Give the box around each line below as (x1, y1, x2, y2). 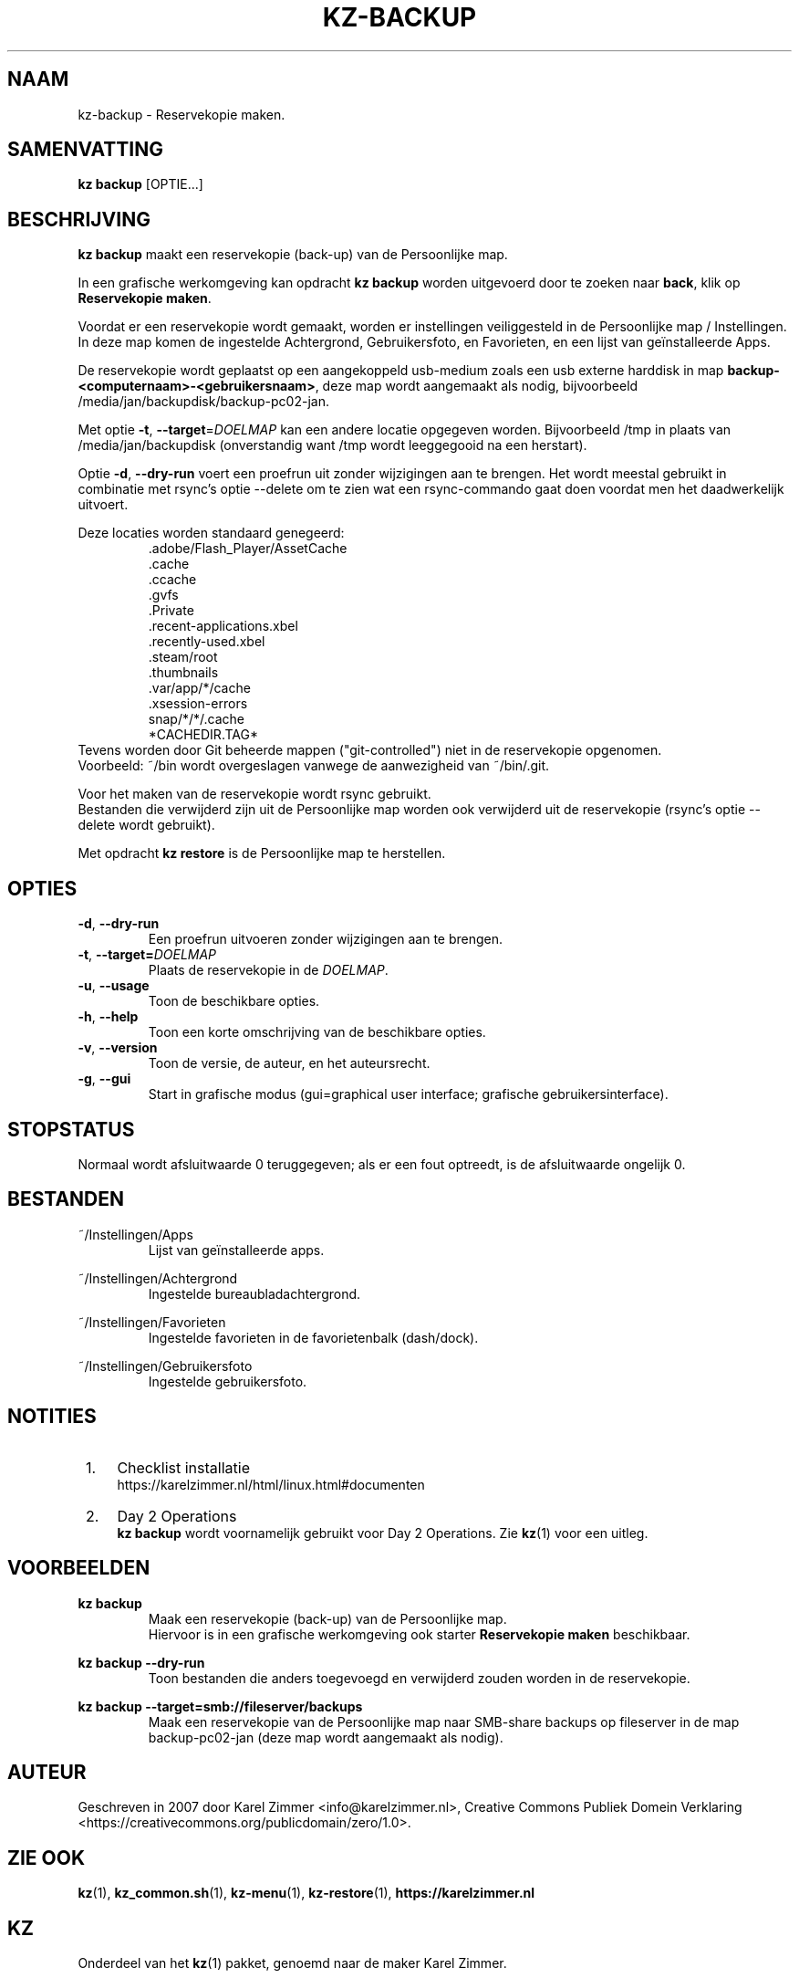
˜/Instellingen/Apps (78, 1226, 193, 1242)
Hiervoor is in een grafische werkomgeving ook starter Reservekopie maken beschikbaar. (148, 1626, 690, 1642)
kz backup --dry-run (78, 1654, 205, 1670)
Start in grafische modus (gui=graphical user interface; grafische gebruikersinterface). (148, 1086, 669, 1103)
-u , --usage (78, 978, 150, 994)
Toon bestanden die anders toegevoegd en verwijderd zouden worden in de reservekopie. (148, 1669, 690, 1686)
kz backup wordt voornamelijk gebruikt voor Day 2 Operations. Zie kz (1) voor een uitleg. (117, 1524, 649, 1541)
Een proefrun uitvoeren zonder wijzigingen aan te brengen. (148, 931, 503, 947)
